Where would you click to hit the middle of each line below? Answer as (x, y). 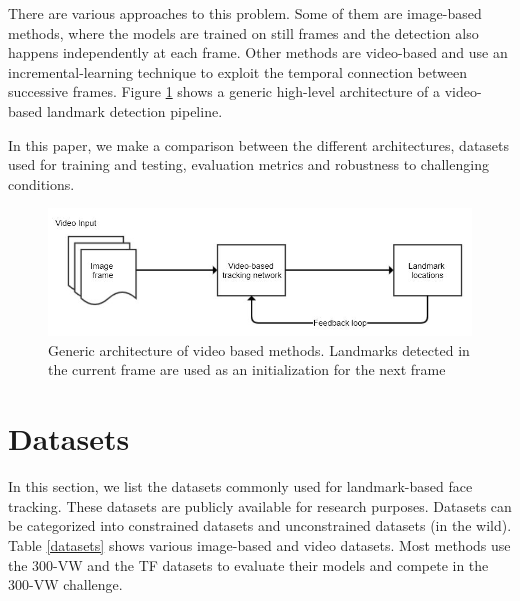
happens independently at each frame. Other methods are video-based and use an (258, 52)
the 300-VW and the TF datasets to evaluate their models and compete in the (248, 564)
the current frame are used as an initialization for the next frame (247, 369)
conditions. (41, 183)
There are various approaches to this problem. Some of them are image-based (245, 13)
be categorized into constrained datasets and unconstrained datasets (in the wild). (260, 525)
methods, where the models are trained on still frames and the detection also (243, 32)
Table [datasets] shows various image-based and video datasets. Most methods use (259, 544)
